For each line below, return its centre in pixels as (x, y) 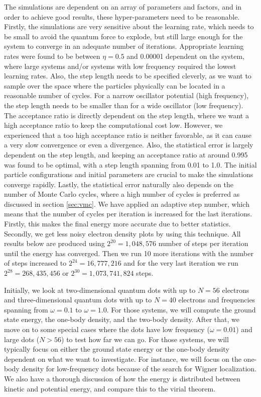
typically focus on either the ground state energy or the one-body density (117, 349)
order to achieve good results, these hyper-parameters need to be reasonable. (122, 16)
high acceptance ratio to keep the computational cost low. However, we (113, 125)
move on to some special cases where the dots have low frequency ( (107, 329)
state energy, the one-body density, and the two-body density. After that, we (122, 319)
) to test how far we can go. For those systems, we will (145, 339)
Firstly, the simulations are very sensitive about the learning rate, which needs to (129, 26)
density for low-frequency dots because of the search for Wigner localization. (139, 369)
